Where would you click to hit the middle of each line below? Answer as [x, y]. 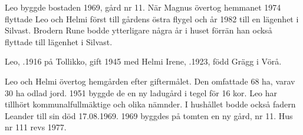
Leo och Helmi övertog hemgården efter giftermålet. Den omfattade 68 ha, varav [150, 81]
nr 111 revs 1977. [36, 127]
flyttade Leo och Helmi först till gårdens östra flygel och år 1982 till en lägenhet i [152, 18]
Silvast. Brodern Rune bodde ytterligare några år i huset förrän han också [139, 30]
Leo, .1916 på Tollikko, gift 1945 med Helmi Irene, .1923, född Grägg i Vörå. [143, 61]
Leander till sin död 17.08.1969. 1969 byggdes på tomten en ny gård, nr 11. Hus [149, 115]
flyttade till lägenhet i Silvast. [59, 41]
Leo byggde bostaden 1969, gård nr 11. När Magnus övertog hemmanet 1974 [143, 7]
